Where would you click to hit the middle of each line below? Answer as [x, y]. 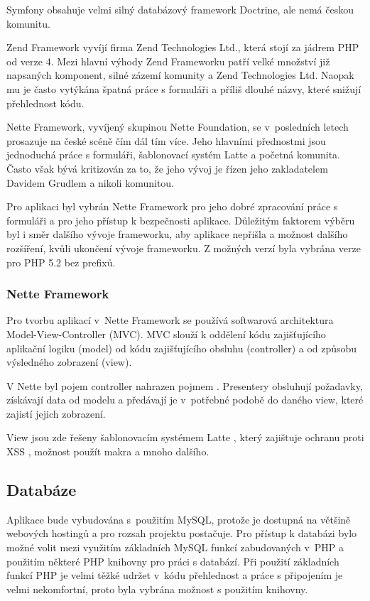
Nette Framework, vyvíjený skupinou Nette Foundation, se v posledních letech [178, 127]
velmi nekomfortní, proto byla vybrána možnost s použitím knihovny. [157, 589]
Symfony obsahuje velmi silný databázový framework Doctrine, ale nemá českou [180, 9]
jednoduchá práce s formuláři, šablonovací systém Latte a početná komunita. [174, 155]
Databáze [42, 490]
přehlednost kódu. [45, 103]
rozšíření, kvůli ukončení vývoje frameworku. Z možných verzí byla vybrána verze [184, 248]
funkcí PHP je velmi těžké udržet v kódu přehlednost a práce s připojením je [175, 575]
